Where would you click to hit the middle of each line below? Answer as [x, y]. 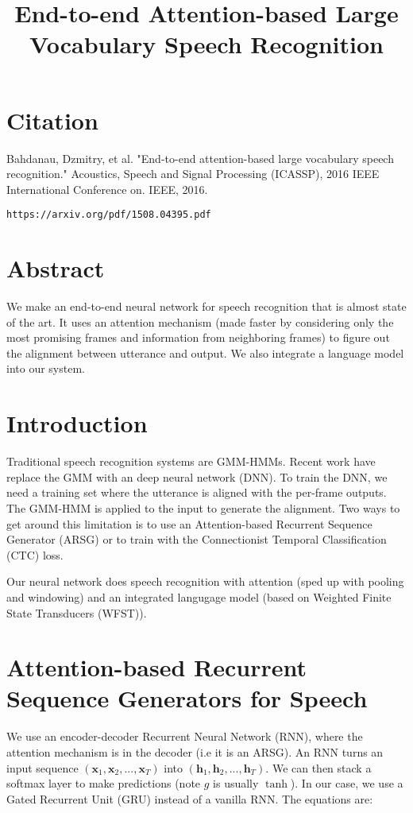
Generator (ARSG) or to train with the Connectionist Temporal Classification [197, 539]
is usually [236, 783]
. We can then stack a [318, 767]
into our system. [46, 368]
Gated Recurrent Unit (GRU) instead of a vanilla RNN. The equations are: [190, 798]
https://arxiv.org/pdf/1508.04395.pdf [109, 215]
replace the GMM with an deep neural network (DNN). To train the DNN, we [197, 476]
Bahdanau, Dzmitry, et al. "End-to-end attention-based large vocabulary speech [200, 158]
